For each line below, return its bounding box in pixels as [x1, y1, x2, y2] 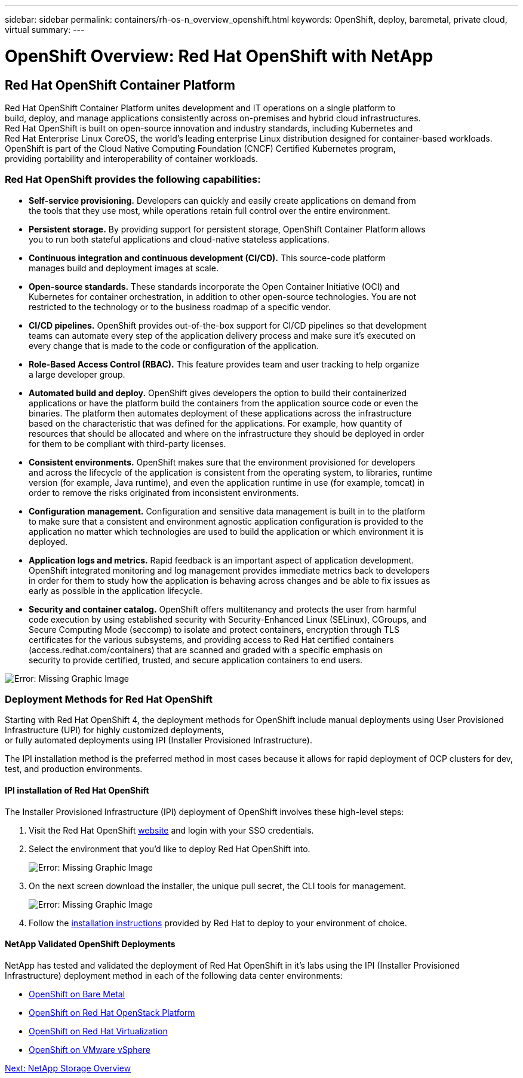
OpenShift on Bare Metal [29, 988, 125, 999]
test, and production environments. [5, 764, 143, 774]
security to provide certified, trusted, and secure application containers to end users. [29, 654, 363, 665]
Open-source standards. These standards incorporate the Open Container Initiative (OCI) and [29, 281, 400, 292]
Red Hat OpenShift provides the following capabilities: [5, 173, 261, 186]
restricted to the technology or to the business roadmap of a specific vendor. [29, 301, 331, 312]
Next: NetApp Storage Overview [5, 1062, 131, 1073]
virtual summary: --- [5, 24, 85, 35]
